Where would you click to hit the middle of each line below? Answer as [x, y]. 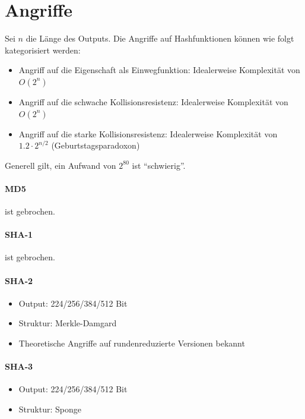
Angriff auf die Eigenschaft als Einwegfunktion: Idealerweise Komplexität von [159, 70]
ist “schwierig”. [159, 165]
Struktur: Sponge [50, 409]
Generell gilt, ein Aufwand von [61, 165]
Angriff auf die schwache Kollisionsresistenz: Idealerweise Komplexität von [153, 101]
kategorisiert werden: [43, 50]
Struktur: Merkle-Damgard [68, 323]
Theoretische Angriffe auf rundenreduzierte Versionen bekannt [132, 343]
